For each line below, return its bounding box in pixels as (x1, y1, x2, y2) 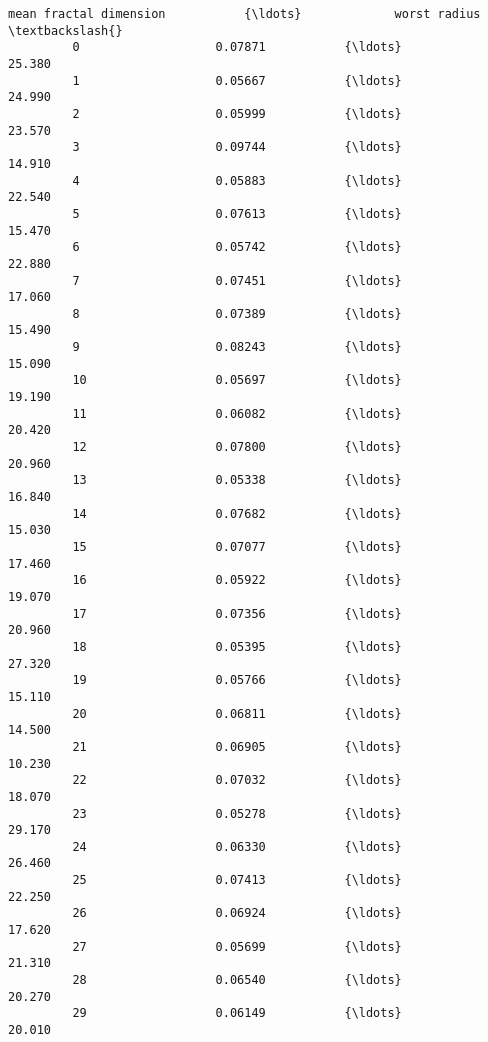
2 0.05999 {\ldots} (72, 106, 402, 121)
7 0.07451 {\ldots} (72, 273, 402, 288)
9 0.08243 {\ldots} (72, 340, 402, 355)
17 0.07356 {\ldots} (72, 606, 402, 621)
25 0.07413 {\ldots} (72, 873, 402, 888)
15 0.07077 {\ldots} (72, 540, 402, 554)
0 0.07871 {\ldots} (72, 40, 402, 55)
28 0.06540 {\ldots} (72, 973, 402, 988)
